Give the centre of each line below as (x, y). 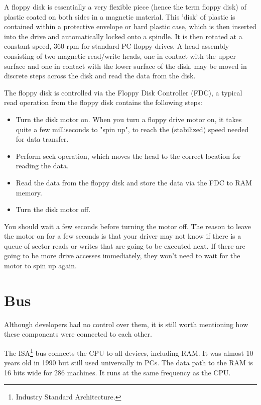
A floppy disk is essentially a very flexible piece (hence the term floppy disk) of (125, 7)
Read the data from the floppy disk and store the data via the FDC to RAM (134, 182)
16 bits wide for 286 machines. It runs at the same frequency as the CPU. (117, 372)
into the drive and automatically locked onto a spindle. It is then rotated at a (123, 36)
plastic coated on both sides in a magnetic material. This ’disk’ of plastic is (120, 16)
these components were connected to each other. (78, 334)
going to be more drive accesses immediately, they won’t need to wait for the (122, 256)
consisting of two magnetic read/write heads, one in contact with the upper (120, 56)
